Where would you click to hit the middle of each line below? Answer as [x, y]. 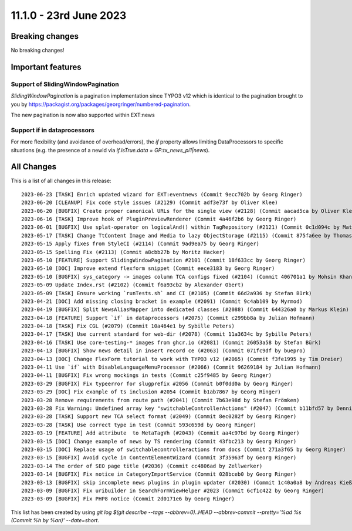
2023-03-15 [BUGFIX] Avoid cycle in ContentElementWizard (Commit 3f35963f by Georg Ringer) [159, 458]
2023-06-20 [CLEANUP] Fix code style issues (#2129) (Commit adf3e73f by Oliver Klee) [150, 203]
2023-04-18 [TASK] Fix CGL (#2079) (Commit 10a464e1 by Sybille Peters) [128, 326]
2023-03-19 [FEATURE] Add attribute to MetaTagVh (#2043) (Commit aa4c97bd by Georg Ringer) [160, 433]
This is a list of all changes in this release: [61, 181]
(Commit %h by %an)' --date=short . [55, 520]
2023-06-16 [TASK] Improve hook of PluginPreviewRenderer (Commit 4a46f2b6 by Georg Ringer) [159, 219]
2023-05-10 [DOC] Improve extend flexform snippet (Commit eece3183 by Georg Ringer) [148, 268]
